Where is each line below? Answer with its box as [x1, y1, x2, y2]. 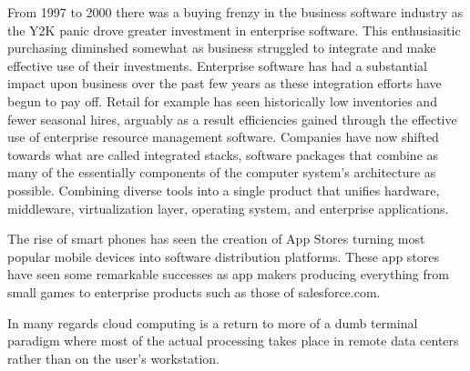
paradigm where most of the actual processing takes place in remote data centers [7, 331, 459, 350]
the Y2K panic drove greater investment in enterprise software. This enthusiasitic [7, 20, 461, 39]
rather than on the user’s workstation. [7, 348, 220, 367]
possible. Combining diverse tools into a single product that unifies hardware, [7, 180, 440, 199]
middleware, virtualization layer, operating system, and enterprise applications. [7, 198, 449, 217]
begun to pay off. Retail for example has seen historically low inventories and [7, 91, 437, 110]
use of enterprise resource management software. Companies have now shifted [7, 127, 439, 146]
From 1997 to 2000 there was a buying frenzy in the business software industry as [7, 3, 464, 21]
